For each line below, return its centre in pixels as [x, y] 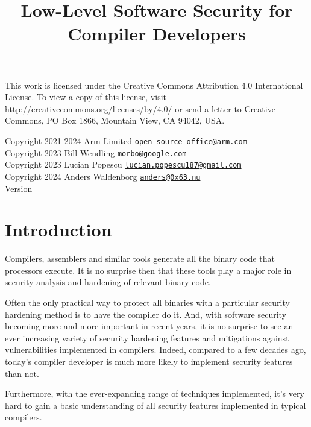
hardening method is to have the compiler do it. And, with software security [146, 314]
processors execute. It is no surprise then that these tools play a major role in [148, 270]
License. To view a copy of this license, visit [86, 97]
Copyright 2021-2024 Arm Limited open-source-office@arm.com [126, 140]
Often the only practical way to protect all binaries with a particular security [147, 302]
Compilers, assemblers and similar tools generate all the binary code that [140, 258]
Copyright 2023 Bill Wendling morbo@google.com [96, 152]
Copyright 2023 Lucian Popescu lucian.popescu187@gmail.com [123, 164]
